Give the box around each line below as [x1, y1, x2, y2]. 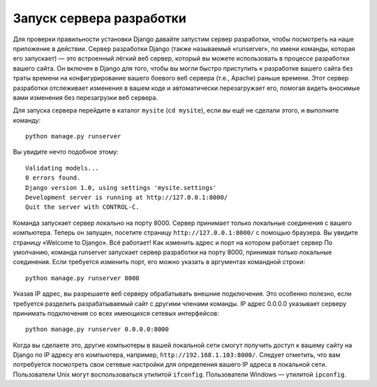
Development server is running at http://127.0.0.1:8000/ [25, 193, 228, 202]
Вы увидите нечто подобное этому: [13, 147, 119, 156]
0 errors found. [25, 174, 81, 182]
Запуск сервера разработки [13, 10, 186, 26]
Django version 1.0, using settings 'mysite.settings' [25, 184, 217, 191]
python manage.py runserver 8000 [25, 274, 140, 282]
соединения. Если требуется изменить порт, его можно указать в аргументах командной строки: [13, 258, 306, 266]
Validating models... [25, 164, 99, 172]
